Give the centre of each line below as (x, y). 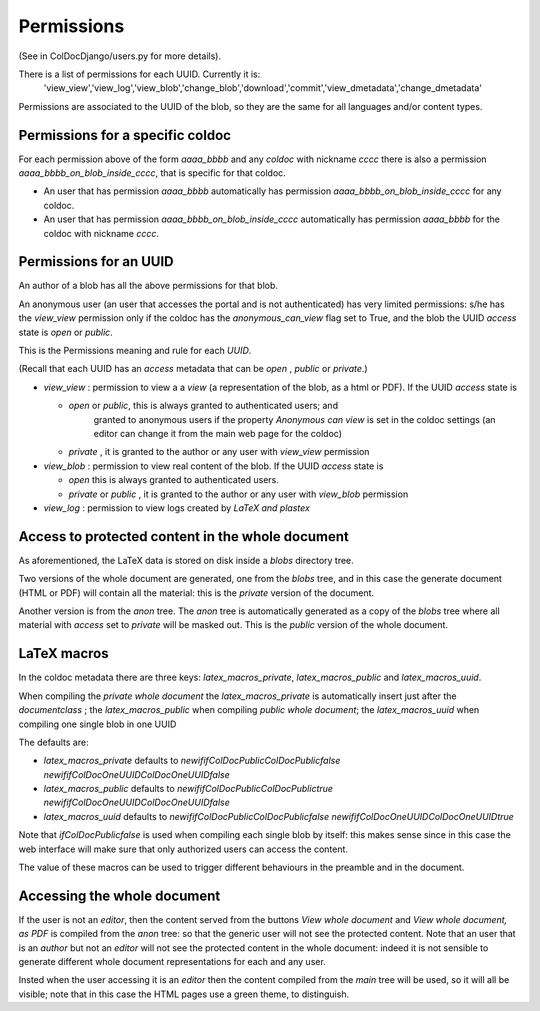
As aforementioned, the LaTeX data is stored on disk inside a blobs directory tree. (186, 560)
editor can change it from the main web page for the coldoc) (218, 433)
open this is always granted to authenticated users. (174, 480)
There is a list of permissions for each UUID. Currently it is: (139, 74)
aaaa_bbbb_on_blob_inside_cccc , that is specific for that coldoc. (152, 173)
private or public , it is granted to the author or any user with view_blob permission (238, 494)
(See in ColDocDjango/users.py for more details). (120, 56)
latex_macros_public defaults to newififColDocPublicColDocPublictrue (188, 789)
